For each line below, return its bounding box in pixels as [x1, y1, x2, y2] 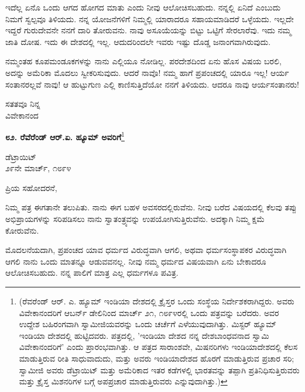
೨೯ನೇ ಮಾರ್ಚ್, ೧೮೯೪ [5, 162, 71, 174]
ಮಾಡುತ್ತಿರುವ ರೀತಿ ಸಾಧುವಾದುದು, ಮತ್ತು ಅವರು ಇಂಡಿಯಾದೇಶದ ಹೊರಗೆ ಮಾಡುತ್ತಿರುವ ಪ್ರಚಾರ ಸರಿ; [19, 352, 294, 364]
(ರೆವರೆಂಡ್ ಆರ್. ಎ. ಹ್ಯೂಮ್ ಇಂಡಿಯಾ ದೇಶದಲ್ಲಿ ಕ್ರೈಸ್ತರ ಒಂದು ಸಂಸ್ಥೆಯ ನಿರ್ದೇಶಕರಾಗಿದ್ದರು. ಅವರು [19, 294, 294, 307]
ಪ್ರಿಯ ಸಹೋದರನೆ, [5, 181, 57, 193]
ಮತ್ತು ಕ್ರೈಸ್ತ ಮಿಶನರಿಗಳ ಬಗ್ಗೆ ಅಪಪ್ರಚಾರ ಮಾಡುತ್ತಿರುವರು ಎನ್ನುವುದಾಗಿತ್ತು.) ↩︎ [19, 375, 228, 387]
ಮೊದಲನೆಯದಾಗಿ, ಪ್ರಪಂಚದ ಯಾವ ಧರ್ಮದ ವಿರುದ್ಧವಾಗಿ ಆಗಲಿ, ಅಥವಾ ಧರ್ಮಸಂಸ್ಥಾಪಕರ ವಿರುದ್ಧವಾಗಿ [5, 244, 287, 256]
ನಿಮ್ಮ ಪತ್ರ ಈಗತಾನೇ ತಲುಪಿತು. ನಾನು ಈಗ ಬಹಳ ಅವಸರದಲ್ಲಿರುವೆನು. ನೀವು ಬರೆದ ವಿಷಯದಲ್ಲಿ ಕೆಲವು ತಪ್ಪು [5, 201, 297, 213]
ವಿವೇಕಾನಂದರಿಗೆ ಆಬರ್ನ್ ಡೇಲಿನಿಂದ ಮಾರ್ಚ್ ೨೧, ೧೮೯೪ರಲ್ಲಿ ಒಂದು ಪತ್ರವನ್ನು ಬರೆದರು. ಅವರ [19, 306, 279, 318]
